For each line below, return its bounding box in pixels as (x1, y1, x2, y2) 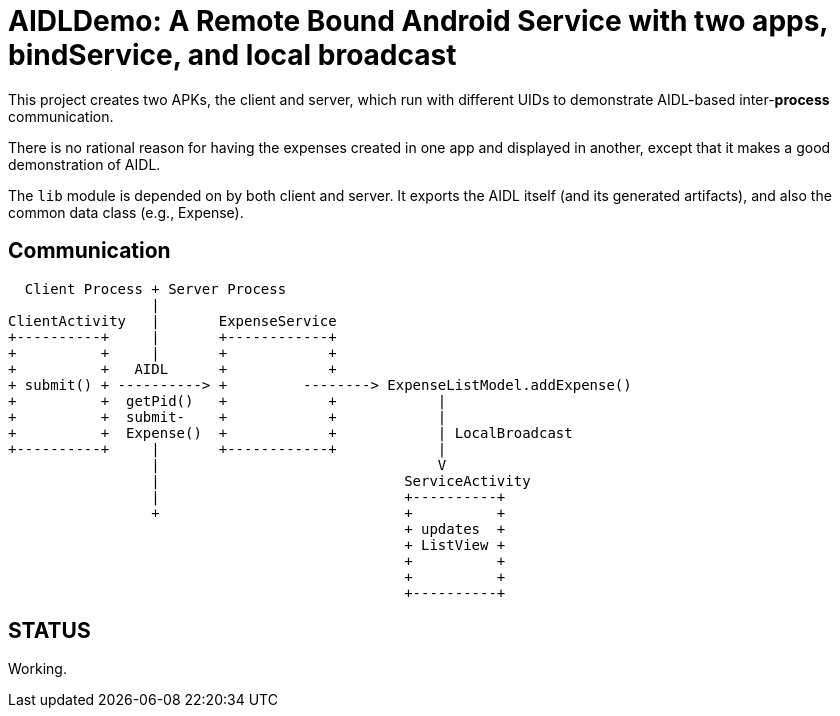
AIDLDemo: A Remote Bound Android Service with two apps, (8, 4, 828, 38)
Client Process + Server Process (24, 280, 287, 297)
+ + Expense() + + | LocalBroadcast (8, 424, 573, 441)
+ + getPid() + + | (8, 392, 447, 409)
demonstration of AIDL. (8, 155, 161, 173)
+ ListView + (404, 536, 506, 553)
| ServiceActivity (151, 472, 531, 489)
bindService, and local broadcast (8, 38, 457, 72)
